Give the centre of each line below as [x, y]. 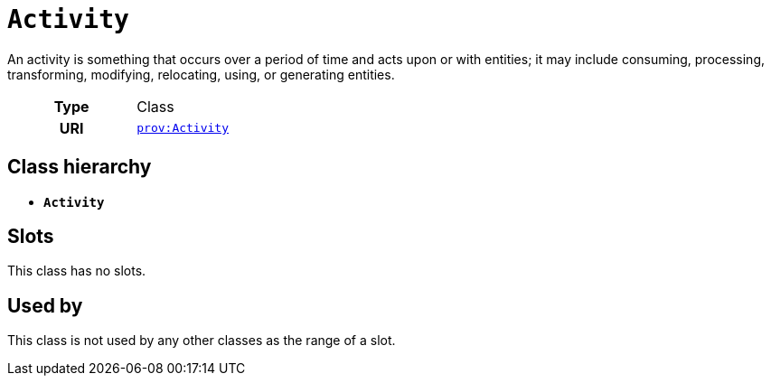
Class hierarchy [80, 167]
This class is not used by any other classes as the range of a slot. [202, 341]
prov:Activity [183, 128]
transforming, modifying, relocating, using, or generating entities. [201, 74]
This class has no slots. [77, 271]
